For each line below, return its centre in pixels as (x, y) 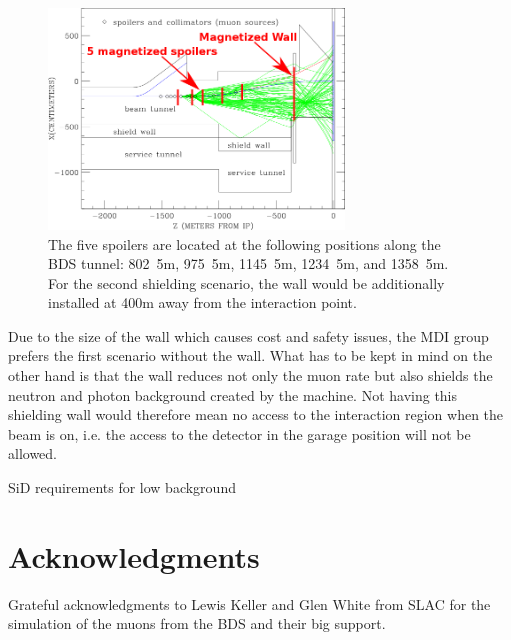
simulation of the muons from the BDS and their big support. (197, 623)
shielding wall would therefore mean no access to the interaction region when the (256, 414)
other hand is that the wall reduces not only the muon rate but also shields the (250, 375)
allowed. (32, 453)
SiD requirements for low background (122, 487)
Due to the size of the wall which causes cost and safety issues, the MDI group (248, 335)
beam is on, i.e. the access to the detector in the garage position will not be (239, 433)
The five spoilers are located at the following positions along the (244, 243)
